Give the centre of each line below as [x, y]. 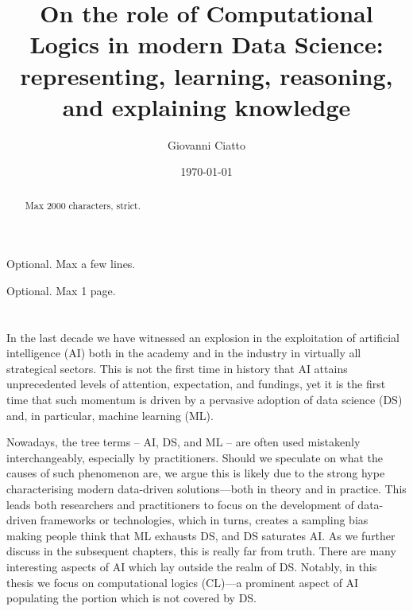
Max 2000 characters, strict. [83, 205]
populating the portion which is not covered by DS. [131, 598]
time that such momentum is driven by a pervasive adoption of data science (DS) [205, 400]
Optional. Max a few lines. [71, 264]
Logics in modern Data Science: [206, 44]
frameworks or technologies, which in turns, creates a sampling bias [204, 520]
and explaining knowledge [206, 106]
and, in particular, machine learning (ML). [110, 415]
